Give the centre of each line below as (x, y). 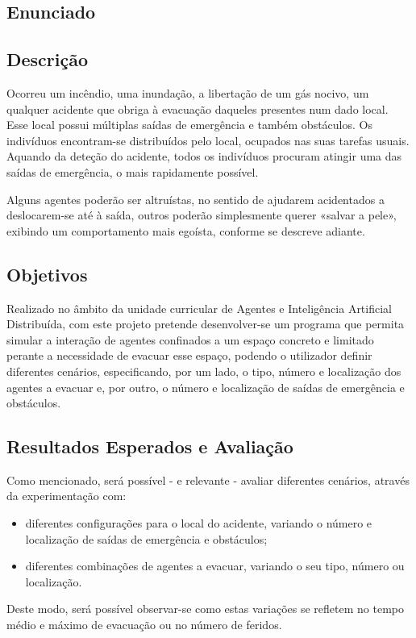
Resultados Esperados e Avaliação (150, 446)
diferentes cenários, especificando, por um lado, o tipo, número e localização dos (204, 371)
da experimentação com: (67, 496)
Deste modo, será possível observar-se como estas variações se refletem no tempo (205, 609)
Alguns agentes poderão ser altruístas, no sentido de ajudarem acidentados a (196, 199)
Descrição (48, 59)
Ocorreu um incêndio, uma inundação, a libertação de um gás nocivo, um (188, 92)
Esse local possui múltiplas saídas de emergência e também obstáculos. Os (189, 125)
